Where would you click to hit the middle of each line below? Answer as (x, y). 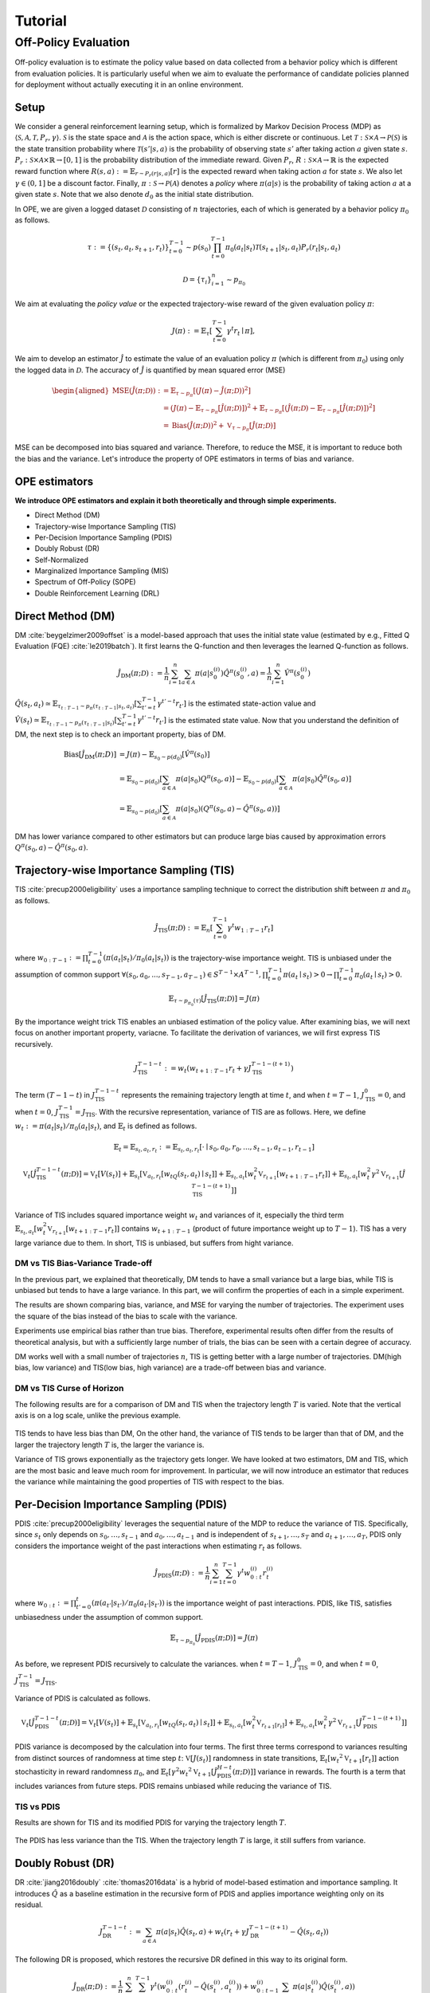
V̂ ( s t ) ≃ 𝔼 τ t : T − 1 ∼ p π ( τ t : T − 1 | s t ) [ (66, 722)
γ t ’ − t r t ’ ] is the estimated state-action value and (236, 704)
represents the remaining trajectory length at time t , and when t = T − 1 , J (243, 1095)
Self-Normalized (62, 560)
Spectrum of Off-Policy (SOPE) (85, 582)
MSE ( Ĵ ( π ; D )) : (136, 390)
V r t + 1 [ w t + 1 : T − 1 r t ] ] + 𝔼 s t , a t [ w (313, 1175)
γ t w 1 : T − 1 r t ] (250, 928)
